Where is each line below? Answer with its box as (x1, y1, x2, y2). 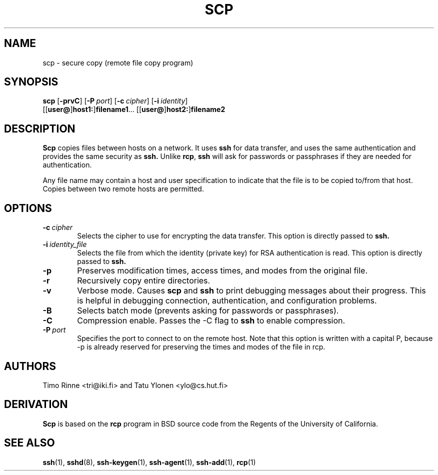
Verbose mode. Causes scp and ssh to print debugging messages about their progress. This (77, 285, 426, 296)
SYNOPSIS (4, 75, 58, 88)
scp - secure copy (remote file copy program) (42, 58, 193, 67)
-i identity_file (42, 240, 87, 249)
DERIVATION (4, 398, 68, 411)
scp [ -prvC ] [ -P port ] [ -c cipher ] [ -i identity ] (42, 96, 188, 105)
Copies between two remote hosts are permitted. (42, 184, 204, 193)
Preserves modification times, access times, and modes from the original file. (77, 265, 367, 276)
